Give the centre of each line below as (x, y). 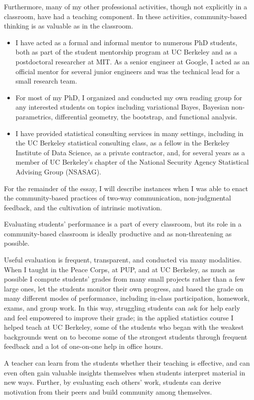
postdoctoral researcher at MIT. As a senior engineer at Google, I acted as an (132, 61)
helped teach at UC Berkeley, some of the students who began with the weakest (124, 327)
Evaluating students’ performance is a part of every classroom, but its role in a (123, 224)
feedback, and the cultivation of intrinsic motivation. (83, 207)
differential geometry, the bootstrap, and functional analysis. (146, 116)
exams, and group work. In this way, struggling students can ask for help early (122, 308)
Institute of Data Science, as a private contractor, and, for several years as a (130, 152)
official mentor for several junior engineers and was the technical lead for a (128, 71)
